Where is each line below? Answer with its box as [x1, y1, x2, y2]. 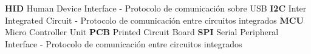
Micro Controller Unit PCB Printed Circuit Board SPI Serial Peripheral [5, 25, 279, 38]
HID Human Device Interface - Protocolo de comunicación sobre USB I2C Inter [5, 2, 307, 14]
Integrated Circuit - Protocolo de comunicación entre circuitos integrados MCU [5, 13, 304, 26]
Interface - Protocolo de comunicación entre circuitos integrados [5, 37, 242, 50]
